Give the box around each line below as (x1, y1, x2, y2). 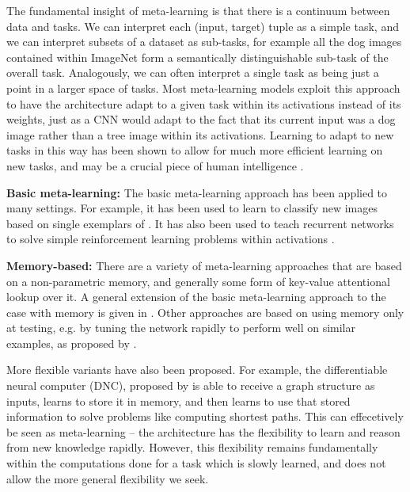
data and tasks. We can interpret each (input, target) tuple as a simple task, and (6, 17, 399, 34)
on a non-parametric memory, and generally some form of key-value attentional (6, 273, 390, 289)
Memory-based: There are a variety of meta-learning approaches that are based (6, 257, 402, 273)
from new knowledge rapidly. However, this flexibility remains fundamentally (6, 439, 378, 456)
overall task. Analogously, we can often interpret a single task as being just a (6, 64, 379, 81)
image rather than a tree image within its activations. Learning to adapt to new (6, 126, 394, 143)
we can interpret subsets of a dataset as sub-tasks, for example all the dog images (6, 33, 402, 50)
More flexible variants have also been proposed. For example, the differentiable (6, 361, 388, 378)
